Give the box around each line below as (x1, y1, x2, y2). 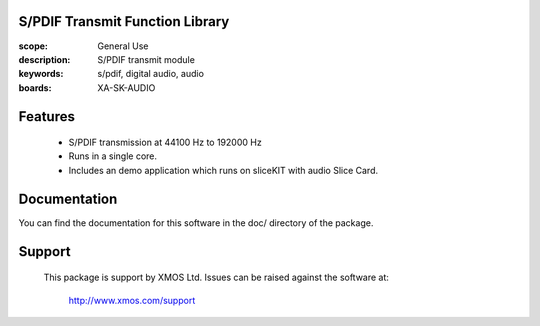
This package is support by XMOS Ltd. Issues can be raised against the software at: (43, 271, 390, 284)
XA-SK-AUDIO (97, 81, 156, 94)
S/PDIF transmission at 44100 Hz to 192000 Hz (68, 136, 262, 149)
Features (18, 108, 75, 125)
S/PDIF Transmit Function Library (18, 13, 230, 30)
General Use (97, 40, 149, 52)
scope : (18, 40, 49, 52)
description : (18, 53, 71, 65)
